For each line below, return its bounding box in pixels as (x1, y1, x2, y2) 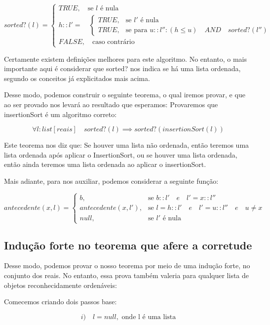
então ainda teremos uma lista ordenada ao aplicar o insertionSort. (4, 159, 206, 169)
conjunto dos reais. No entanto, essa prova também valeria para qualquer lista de (4, 270, 249, 280)
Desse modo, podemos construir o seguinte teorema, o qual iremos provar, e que (4, 89, 245, 100)
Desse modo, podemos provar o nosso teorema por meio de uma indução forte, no (4, 260, 250, 271)
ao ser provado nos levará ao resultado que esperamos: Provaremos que (4, 99, 218, 109)
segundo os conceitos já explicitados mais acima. (4, 73, 150, 83)
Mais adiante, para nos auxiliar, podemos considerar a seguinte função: (4, 175, 219, 186)
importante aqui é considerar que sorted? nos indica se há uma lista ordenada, (4, 63, 241, 74)
